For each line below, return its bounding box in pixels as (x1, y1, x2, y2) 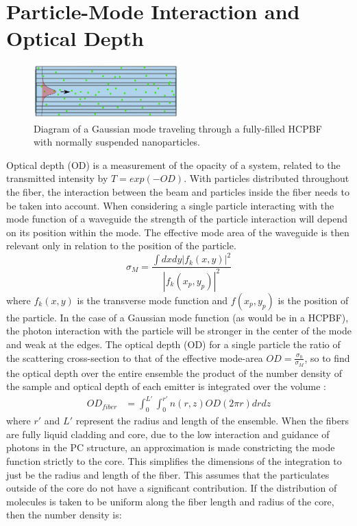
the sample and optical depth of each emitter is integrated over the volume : (6, 379, 326, 393)
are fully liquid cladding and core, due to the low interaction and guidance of (6, 426, 330, 441)
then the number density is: (6, 507, 122, 522)
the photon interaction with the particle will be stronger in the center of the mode (6, 323, 352, 338)
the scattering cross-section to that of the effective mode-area (6, 350, 263, 365)
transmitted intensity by (6, 171, 108, 185)
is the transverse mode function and (77, 293, 228, 307)
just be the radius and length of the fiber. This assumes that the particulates (6, 467, 330, 481)
